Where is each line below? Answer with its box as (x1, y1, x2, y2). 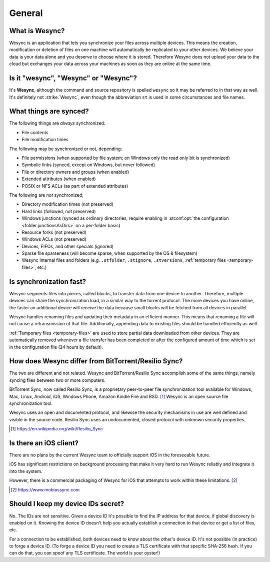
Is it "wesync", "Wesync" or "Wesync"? (9, 74, 137, 83)
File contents (21, 129, 48, 135)
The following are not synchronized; (9, 192, 83, 198)
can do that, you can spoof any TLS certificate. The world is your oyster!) (9, 550, 160, 556)
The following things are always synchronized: (9, 120, 105, 126)
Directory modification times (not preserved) (21, 201, 113, 207)
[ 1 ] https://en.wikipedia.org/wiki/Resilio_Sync (10, 426, 103, 432)
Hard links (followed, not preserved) (21, 208, 96, 214)
